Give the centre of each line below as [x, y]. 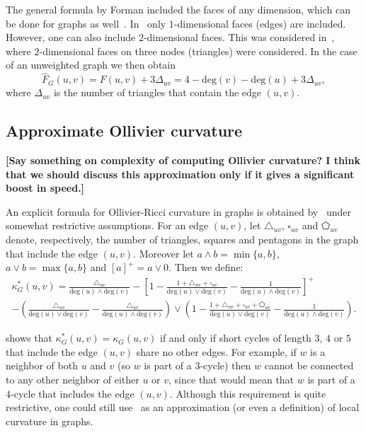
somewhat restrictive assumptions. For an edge [107, 225]
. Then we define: [206, 267]
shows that [29, 338]
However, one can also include [71, 37]
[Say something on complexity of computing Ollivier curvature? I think [183, 160]
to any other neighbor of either [73, 380]
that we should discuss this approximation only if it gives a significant [180, 174]
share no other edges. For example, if [216, 351]
